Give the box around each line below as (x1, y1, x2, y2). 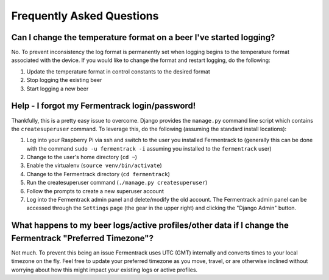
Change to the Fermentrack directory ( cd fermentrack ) (26, 170, 170, 177)
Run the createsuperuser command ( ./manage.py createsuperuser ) (26, 179, 208, 186)
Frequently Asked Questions (11, 9, 159, 22)
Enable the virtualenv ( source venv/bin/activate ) (26, 162, 162, 169)
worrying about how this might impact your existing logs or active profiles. (11, 266, 198, 273)
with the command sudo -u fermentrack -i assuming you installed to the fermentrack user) (26, 145, 272, 152)
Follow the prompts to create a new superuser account (26, 187, 164, 194)
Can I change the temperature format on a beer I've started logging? (11, 32, 275, 43)
